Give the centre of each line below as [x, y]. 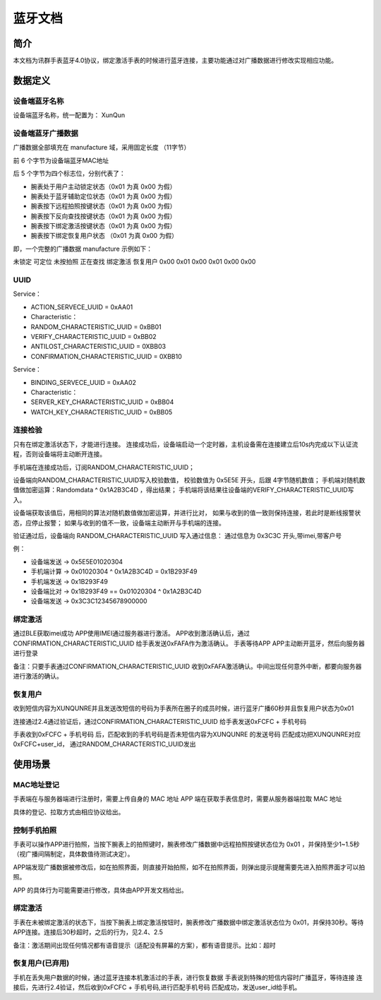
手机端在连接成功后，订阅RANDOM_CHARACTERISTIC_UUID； [104, 467]
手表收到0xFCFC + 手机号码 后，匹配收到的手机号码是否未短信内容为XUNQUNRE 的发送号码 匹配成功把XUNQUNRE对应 [187, 734]
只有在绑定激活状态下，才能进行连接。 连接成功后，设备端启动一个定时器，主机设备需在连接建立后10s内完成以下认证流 [186, 444]
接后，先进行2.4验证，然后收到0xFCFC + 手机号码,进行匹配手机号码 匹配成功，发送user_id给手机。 [157, 987]
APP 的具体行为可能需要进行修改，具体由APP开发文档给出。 [101, 890]
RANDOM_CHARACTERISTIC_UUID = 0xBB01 [96, 327]
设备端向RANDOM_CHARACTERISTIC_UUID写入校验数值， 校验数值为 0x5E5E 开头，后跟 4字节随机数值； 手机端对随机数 [189, 480]
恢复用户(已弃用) [41, 963]
